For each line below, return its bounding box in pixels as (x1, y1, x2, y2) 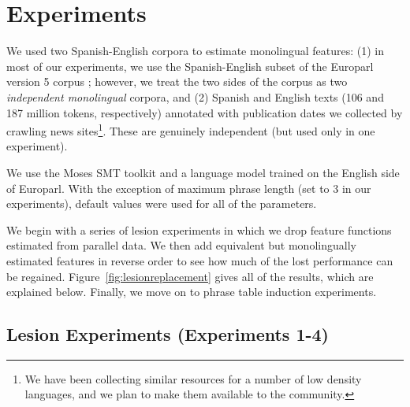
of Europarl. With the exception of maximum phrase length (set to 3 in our (6, 179, 371, 196)
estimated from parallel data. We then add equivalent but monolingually (6, 237, 356, 253)
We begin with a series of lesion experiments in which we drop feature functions (6, 221, 392, 238)
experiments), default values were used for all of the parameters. (6, 195, 317, 212)
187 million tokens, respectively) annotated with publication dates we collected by (6, 104, 403, 120)
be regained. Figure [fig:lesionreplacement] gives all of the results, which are (6, 268, 374, 284)
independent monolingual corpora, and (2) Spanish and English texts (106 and (6, 88, 384, 105)
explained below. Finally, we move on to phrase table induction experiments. (6, 283, 377, 300)
